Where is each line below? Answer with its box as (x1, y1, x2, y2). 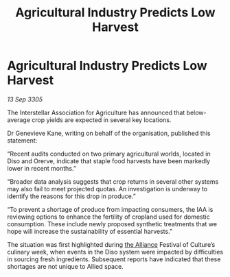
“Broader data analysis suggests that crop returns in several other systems (7, 177, 219, 186)
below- (186, 108, 207, 117)
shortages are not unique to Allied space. (7, 262, 124, 270)
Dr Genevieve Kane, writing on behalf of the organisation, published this (7, 129, 211, 137)
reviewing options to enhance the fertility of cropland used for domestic (7, 213, 211, 221)
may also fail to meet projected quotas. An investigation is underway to (7, 184, 208, 193)
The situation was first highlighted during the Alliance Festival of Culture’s (7, 240, 216, 248)
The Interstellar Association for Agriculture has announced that (7, 108, 185, 117)
